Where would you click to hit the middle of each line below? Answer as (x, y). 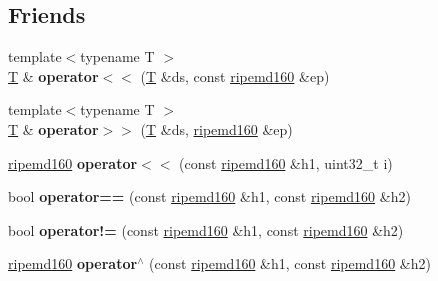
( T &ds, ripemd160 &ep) (216, 128)
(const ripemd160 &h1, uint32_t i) (286, 162)
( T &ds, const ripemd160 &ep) (235, 75)
